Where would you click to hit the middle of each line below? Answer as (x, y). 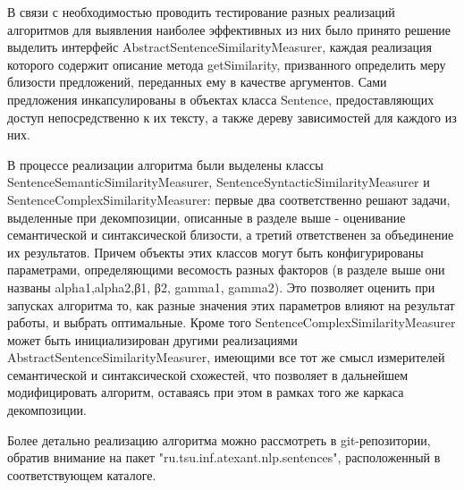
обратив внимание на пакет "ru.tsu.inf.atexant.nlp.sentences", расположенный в (224, 457)
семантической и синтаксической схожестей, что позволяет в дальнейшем (208, 374)
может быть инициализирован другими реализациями (152, 339)
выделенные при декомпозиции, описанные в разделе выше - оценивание (207, 217)
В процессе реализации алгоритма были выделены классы (165, 164)
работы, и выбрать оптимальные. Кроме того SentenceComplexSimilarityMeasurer (232, 322)
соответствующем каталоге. (82, 474)
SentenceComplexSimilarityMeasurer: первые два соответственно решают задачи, (229, 199)
